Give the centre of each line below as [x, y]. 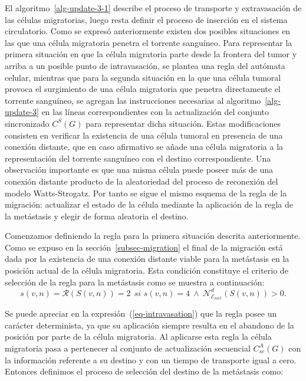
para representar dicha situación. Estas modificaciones [183, 123]
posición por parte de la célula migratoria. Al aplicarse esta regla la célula [138, 336]
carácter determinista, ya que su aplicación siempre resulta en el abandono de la [149, 325]
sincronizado [27, 123]
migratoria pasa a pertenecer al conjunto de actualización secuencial [128, 348]
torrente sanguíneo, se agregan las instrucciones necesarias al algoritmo [133, 100]
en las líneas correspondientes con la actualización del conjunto [155, 112]
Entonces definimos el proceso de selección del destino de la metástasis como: [144, 371]
